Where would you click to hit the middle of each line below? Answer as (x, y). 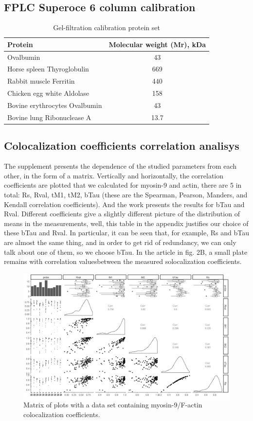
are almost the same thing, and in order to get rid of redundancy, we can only (120, 242)
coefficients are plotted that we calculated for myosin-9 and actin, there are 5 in (123, 185)
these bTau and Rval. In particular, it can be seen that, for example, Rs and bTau (126, 233)
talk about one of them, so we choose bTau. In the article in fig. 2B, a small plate (126, 252)
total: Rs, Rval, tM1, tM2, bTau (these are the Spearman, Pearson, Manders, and (126, 194)
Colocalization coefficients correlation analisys (122, 146)
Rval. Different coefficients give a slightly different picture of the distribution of (122, 214)
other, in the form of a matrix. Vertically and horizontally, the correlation (114, 175)
